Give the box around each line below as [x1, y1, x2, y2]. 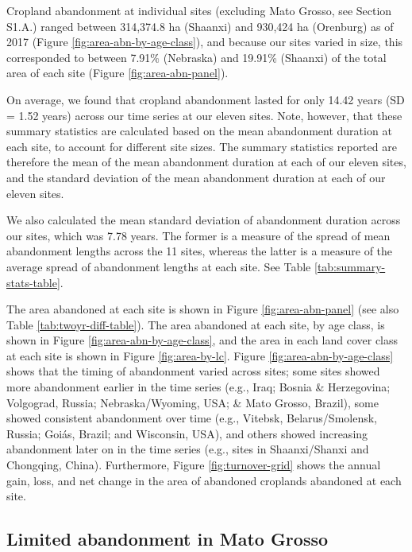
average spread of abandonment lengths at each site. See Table [6, 258, 311, 274]
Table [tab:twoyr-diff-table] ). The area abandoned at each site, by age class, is [6, 316, 385, 332]
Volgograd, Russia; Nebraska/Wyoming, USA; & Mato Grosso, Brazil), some [6, 394, 379, 410]
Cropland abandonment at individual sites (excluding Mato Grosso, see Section [6, 2, 392, 18]
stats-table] [6, 274, 60, 290]
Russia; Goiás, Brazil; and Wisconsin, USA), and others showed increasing [6, 425, 368, 441]
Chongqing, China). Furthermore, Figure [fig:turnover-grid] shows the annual [6, 457, 381, 473]
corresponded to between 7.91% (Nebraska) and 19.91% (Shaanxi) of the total [6, 49, 387, 65]
